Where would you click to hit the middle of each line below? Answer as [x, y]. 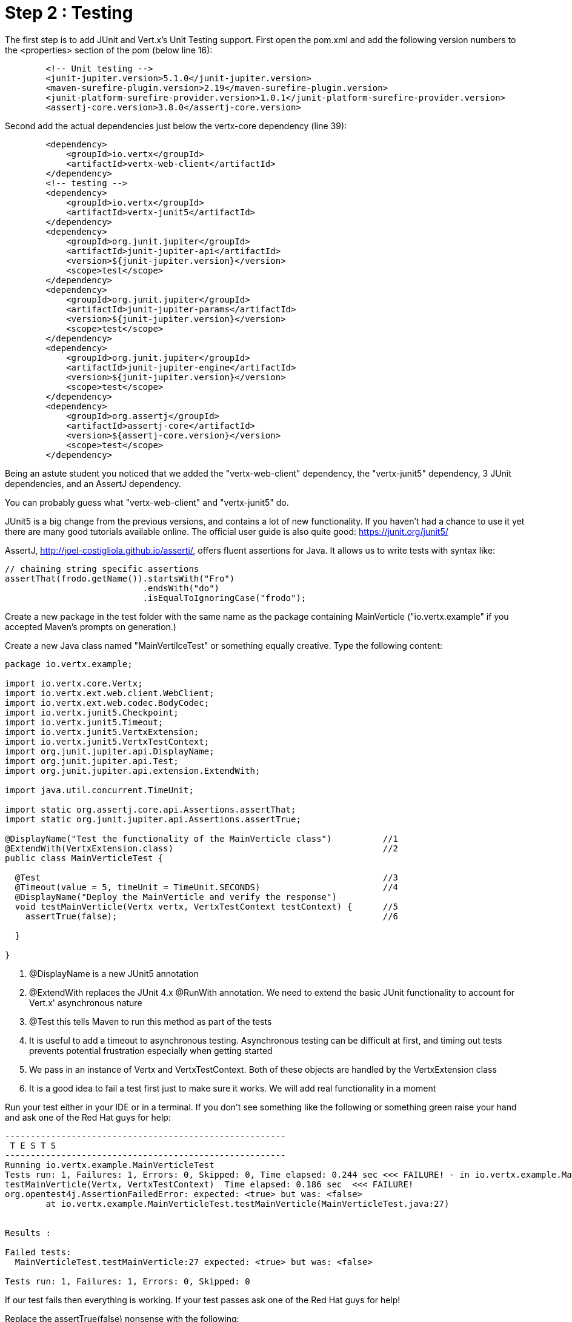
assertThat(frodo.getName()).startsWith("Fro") [120, 578]
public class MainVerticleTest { [84, 858]
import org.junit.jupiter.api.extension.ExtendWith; [133, 770]
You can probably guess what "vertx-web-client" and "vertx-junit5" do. [147, 502]
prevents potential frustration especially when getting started [151, 1050]
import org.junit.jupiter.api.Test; [92, 761]
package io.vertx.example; [69, 664]
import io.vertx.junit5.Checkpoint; [92, 712]
